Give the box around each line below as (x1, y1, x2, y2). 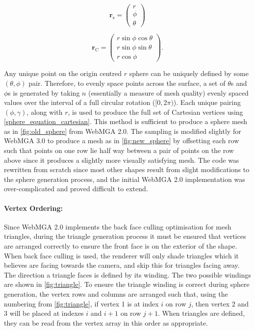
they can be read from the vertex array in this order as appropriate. (4, 317, 208, 328)
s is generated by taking (8, 87, 80, 98)
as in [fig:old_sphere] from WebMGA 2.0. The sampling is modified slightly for (4, 126, 241, 136)
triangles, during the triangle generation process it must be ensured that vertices (4, 231, 246, 241)
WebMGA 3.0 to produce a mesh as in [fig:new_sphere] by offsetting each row (4, 135, 239, 146)
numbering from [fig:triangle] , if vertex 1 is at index (4, 298, 159, 308)
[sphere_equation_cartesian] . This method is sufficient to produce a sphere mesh (4, 116, 248, 127)
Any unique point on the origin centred (4, 68, 122, 78)
